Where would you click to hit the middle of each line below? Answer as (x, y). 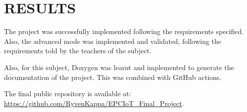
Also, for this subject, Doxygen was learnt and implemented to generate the (119, 67)
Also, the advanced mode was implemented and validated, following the (113, 41)
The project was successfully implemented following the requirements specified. (124, 31)
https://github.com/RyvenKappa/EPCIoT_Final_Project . (94, 103)
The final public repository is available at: (68, 93)
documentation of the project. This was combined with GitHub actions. (113, 77)
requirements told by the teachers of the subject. (78, 51)
